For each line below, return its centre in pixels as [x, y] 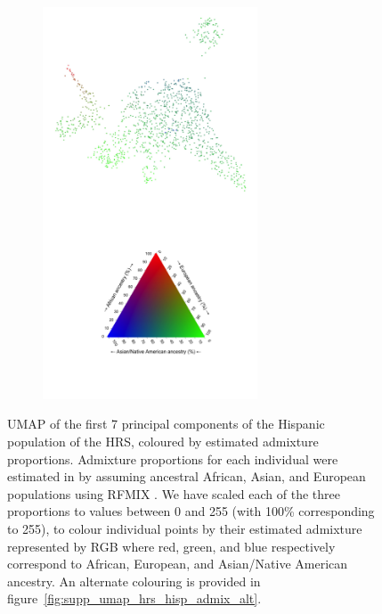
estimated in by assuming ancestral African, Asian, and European [187, 476]
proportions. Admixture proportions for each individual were [173, 458]
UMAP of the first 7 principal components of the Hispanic [166, 424]
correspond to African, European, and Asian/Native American [178, 564]
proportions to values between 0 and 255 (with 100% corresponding [191, 511]
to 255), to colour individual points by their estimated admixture [185, 529]
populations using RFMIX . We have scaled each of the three [174, 493]
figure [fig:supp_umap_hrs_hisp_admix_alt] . [134, 598]
